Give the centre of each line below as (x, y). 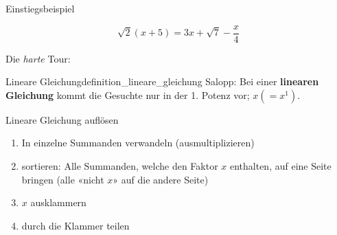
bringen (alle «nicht (63, 179)
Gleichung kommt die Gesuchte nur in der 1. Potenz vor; (128, 94)
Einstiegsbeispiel (40, 8)
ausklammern (58, 202)
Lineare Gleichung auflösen (62, 119)
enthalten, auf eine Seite (280, 166)
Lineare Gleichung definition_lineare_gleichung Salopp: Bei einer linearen (162, 81)
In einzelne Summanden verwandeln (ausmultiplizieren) (138, 143)
